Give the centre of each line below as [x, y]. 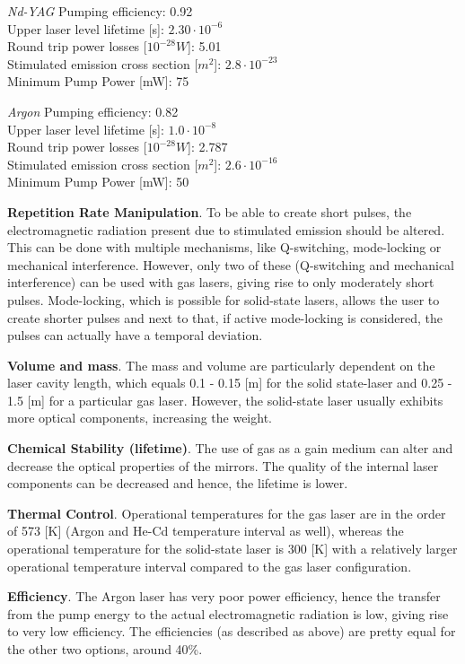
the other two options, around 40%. [105, 649]
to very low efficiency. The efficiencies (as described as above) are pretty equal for [232, 631]
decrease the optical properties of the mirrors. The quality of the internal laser [223, 465]
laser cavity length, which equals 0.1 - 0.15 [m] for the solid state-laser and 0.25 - [230, 383]
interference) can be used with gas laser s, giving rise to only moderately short [221, 282]
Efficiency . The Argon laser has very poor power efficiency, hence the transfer [224, 596]
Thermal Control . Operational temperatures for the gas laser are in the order [227, 513]
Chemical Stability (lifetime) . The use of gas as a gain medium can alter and [230, 448]
